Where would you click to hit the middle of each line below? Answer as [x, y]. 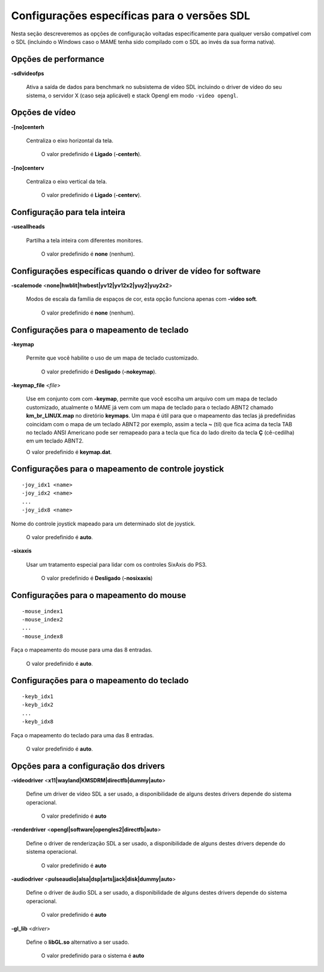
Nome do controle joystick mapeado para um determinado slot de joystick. [103, 524]
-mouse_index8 [42, 636]
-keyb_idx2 [38, 705]
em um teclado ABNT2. [55, 441]
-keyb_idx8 [38, 722]
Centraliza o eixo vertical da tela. [67, 182]
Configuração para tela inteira [68, 212]
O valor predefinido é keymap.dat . [69, 452]
